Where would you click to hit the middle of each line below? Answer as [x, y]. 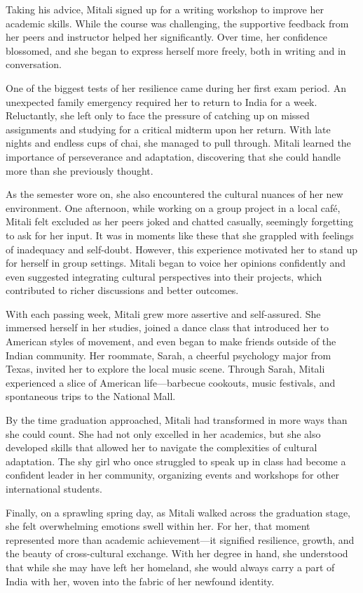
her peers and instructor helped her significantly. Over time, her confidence [167, 37]
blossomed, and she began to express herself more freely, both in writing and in [176, 50]
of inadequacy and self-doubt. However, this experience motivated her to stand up [182, 249]
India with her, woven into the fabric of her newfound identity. [140, 581]
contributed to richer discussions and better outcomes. [122, 290]
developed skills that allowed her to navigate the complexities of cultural [162, 447]
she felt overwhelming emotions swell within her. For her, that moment [158, 526]
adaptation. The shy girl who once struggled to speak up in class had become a [176, 461]
